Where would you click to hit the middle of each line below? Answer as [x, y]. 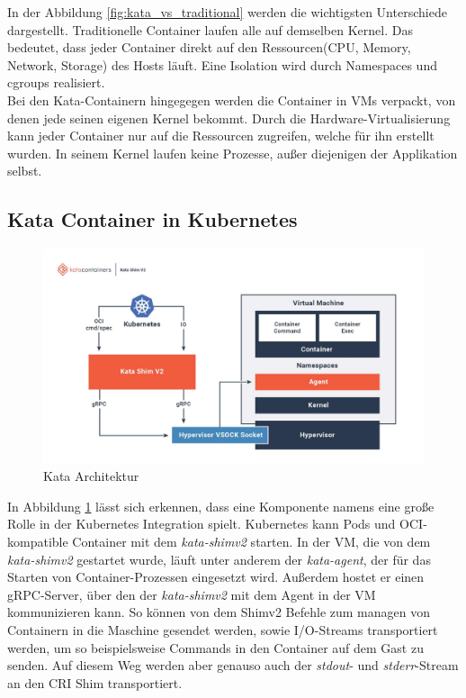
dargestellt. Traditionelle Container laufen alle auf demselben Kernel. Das [210, 29]
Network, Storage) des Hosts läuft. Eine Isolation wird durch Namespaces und [222, 64]
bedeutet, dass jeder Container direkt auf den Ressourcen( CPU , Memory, [209, 47]
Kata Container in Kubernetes [152, 219]
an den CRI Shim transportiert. [95, 682]
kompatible [38, 542]
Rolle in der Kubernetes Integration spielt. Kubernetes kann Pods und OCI [215, 524]
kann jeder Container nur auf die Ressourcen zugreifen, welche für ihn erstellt [221, 136]
